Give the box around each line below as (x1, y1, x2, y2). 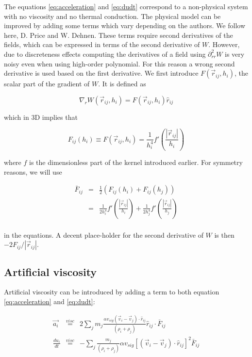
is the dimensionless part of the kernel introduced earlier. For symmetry (29, 157, 243, 167)
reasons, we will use (4, 166, 62, 177)
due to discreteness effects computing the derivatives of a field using (4, 49, 206, 59)
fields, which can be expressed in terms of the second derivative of (4, 39, 200, 49)
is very (225, 49, 245, 59)
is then (214, 229, 235, 240)
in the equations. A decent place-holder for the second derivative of (4, 229, 203, 240)
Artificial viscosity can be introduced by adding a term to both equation (4, 287, 219, 297)
